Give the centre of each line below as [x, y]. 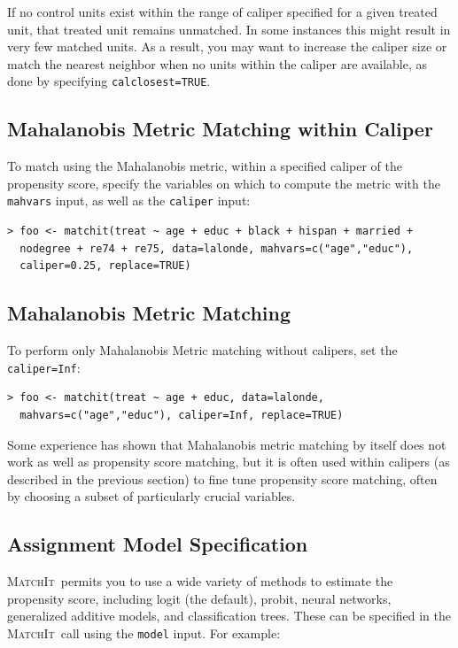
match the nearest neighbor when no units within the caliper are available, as [217, 63]
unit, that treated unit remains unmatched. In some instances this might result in [229, 29]
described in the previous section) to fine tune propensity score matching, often [222, 478]
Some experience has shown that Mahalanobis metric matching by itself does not [227, 444]
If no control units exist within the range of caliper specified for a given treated [222, 12]
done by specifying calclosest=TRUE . [109, 81]
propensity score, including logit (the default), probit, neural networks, [199, 598]
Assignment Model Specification [158, 544]
